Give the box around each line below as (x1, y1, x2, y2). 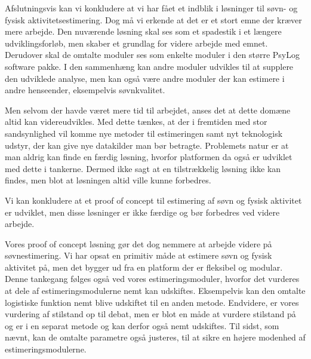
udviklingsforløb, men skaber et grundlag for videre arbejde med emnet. (5, 36, 268, 49)
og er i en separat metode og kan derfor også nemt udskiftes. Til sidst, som (5, 319, 279, 332)
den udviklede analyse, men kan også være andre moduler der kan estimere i (5, 72, 285, 84)
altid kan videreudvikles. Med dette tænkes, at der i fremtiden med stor (5, 115, 267, 128)
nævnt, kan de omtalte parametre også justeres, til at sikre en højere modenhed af (5, 331, 306, 343)
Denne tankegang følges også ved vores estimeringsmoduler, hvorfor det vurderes (5, 272, 300, 285)
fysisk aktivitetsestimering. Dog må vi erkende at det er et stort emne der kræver (5, 13, 302, 26)
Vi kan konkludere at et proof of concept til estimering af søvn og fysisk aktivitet (5, 194, 302, 206)
